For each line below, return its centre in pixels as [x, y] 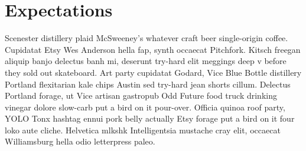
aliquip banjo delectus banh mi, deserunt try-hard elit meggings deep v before [146, 61]
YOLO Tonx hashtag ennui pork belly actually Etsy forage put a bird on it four [150, 118]
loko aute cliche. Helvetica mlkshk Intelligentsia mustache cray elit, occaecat [143, 130]
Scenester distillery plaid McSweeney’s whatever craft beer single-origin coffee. [147, 38]
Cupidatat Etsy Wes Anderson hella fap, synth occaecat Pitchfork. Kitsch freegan [153, 49]
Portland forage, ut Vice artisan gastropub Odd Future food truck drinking [141, 95]
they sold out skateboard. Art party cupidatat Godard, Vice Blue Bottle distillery [153, 72]
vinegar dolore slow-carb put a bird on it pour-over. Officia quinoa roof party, [145, 107]
